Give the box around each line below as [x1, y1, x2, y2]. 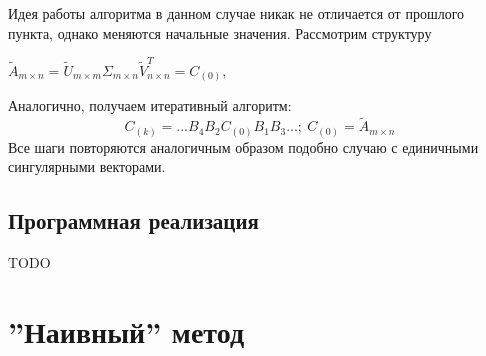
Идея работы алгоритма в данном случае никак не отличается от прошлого [8, 3, 465, 23]
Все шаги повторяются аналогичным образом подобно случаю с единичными [8, 136, 479, 157]
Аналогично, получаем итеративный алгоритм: [8, 95, 292, 116]
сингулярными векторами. [8, 156, 166, 177]
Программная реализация [8, 205, 259, 236]
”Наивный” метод [8, 310, 245, 351]
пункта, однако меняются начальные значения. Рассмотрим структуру [8, 22, 432, 43]
